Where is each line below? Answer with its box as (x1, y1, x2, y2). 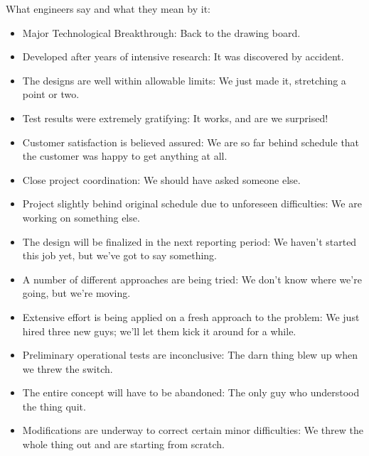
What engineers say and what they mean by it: (6, 1, 210, 16)
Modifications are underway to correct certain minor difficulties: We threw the (22, 423, 363, 438)
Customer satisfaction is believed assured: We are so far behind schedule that (22, 134, 360, 149)
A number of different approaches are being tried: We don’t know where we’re (22, 271, 362, 286)
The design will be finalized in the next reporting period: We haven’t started (22, 234, 357, 249)
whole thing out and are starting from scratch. (22, 437, 225, 452)
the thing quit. (22, 398, 86, 413)
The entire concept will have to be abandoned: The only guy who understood (22, 385, 360, 400)
